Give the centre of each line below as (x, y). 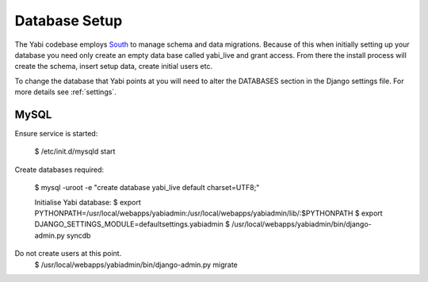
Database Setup (69, 21)
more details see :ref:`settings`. (65, 92)
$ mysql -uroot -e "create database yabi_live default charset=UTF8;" (147, 188)
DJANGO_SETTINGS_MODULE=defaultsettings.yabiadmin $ (132, 224)
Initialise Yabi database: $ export (88, 202)
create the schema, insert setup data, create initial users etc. (114, 67)
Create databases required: (59, 170)
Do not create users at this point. (68, 253)
